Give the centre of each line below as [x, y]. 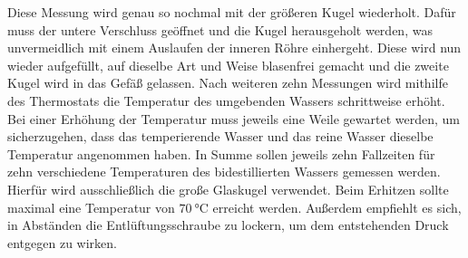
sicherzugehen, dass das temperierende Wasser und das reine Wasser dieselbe [220, 136]
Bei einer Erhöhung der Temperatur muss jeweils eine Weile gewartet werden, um [234, 118]
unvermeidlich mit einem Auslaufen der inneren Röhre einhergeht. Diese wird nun [234, 48]
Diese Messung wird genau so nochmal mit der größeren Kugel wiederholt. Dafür [232, 12]
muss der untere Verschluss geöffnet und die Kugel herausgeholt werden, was [220, 29]
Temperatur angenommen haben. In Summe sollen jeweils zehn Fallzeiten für [221, 153]
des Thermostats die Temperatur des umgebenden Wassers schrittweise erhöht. [226, 100]
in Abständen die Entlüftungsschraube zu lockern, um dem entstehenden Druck [228, 225]
